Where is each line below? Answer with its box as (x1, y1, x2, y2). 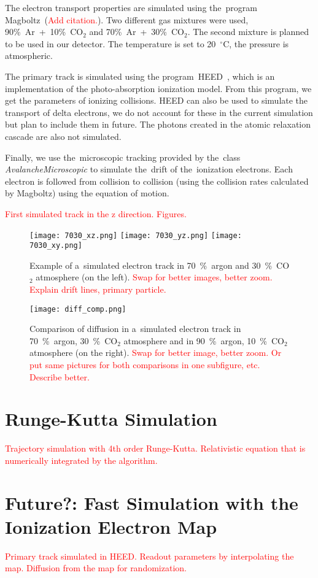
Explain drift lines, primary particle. (29, 283, 166, 295)
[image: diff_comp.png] (29, 304, 126, 314)
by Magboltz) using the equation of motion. (5, 187, 169, 199)
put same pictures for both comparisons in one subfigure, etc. (29, 358, 260, 371)
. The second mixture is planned (187, 25, 309, 38)
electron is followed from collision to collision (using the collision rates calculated (5, 174, 309, 187)
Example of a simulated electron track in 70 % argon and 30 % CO (29, 258, 290, 271)
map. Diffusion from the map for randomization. (5, 561, 187, 574)
